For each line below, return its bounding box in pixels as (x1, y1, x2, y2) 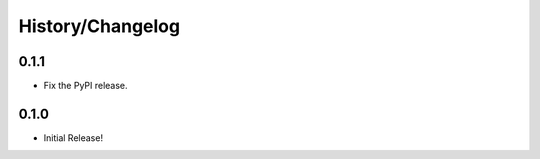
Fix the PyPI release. (43, 80, 129, 92)
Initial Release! (43, 131, 104, 144)
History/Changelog (18, 15, 180, 37)
